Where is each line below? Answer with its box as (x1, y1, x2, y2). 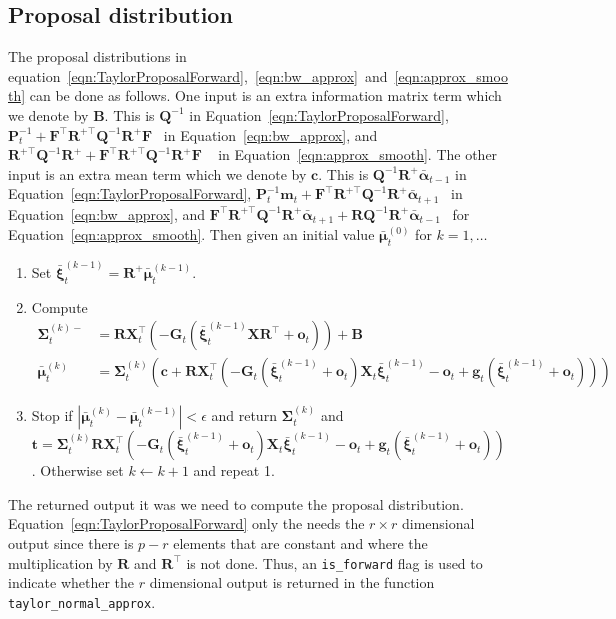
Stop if (31, 405, 73, 426)
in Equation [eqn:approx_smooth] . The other (218, 144, 498, 165)
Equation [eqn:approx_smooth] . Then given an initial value (8, 224, 375, 245)
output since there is (8, 532, 134, 553)
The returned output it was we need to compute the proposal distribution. (8, 493, 464, 514)
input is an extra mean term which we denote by (8, 163, 307, 184)
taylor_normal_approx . (8, 591, 156, 612)
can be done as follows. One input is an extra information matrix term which (29, 85, 502, 106)
